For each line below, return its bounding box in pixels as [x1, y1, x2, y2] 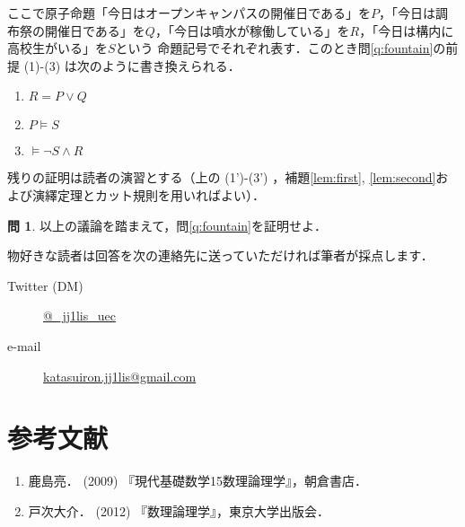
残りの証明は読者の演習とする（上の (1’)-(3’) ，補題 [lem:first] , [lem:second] [7, 168, 436, 187]
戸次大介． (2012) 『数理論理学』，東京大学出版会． [28, 501, 330, 520]
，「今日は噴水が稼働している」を [154, 21, 350, 40]
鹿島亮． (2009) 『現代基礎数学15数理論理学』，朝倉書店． [28, 471, 368, 490]
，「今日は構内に [359, 21, 454, 40]
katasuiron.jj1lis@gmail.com [43, 366, 197, 385]
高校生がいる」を [7, 39, 108, 57]
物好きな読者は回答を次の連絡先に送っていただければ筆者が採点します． [7, 246, 434, 265]
